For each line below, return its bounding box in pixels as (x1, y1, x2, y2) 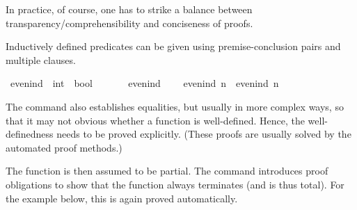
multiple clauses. (6, 52, 76, 67)
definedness (6, 127, 54, 141)
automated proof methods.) (6, 140, 122, 154)
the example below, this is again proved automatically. (6, 191, 238, 205)
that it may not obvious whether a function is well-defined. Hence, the (6, 113, 305, 127)
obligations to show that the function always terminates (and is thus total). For (6, 177, 344, 191)
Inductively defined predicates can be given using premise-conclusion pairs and (6, 39, 341, 54)
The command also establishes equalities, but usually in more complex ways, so (6, 99, 344, 113)
